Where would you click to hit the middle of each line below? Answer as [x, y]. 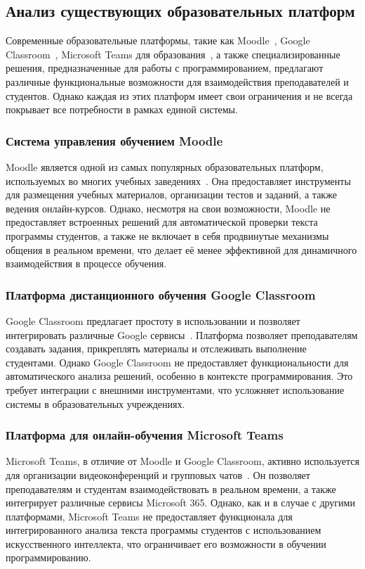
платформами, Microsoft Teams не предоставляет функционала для [149, 516]
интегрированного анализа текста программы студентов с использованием [164, 530]
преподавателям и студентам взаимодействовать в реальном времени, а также [171, 488]
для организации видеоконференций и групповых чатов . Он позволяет [158, 474]
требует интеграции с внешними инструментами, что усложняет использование [175, 389]
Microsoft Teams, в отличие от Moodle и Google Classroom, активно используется [182, 461]
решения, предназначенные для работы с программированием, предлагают [165, 68]
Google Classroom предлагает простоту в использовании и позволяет [153, 320]
